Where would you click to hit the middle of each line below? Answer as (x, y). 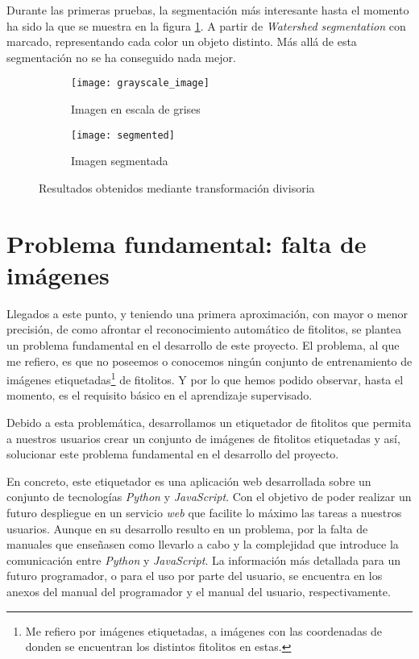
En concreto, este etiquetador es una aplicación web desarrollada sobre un (189, 481)
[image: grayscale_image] (140, 83)
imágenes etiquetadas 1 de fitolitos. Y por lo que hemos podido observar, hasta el (205, 378)
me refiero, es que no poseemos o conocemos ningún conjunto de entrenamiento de (209, 361)
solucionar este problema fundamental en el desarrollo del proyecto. (173, 454)
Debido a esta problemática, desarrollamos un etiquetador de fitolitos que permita (209, 422)
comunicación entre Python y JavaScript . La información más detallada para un (204, 560)
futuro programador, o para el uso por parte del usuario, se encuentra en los (195, 576)
